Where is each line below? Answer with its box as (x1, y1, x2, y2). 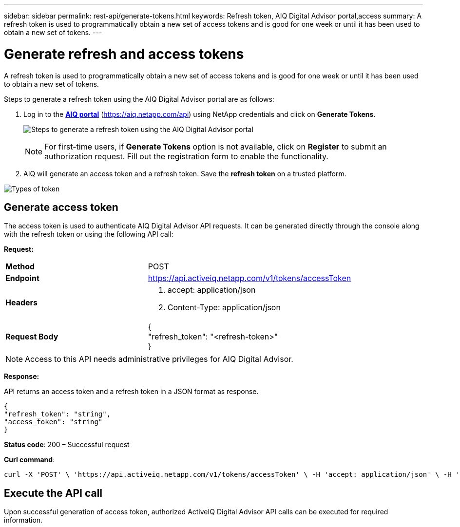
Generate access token (4, 201, 118, 213)
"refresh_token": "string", (4, 410, 111, 418)
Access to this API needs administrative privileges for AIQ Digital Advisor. (25, 354, 293, 364)
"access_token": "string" (4, 418, 103, 426)
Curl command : (4, 455, 55, 464)
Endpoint (5, 273, 39, 283)
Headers (5, 298, 38, 308)
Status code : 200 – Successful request (4, 440, 130, 449)
